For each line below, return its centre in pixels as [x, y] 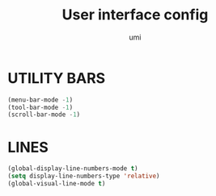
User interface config [135, 15]
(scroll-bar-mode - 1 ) [44, 115]
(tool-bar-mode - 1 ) [40, 107]
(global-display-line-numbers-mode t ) [73, 169]
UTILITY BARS [57, 78]
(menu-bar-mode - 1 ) [40, 100]
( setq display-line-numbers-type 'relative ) [84, 176]
